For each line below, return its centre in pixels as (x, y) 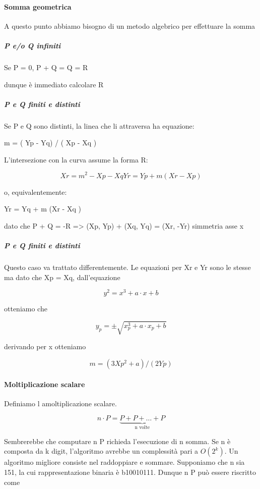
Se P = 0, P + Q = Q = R (46, 67)
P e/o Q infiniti (32, 45)
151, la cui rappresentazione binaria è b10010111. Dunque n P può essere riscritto (130, 472)
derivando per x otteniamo (45, 346)
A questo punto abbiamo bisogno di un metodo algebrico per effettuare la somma (130, 25)
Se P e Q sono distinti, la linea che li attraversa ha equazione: (99, 125)
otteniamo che (26, 309)
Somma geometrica (38, 6)
